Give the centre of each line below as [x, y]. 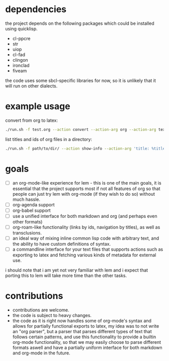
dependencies [36, 9]
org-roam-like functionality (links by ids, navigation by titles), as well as [86, 227]
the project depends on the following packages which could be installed [80, 23]
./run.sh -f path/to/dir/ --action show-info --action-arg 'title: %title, [86, 148]
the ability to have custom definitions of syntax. [62, 244]
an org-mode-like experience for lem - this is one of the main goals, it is [87, 183]
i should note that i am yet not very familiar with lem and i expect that [77, 270]
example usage [38, 106]
